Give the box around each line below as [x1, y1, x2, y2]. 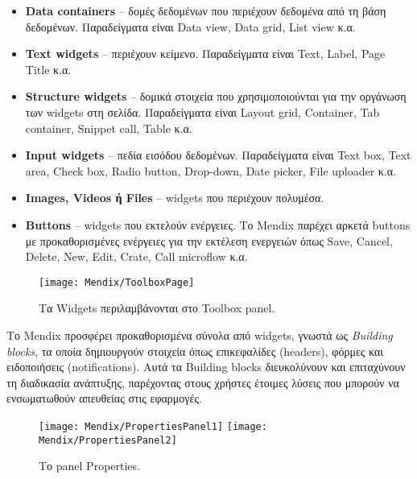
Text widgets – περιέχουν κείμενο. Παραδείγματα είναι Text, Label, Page [25, 45, 386, 62]
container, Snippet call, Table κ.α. [25, 119, 192, 136]
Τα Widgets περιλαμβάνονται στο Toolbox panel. [39, 299, 275, 316]
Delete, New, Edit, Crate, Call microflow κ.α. [25, 248, 248, 265]
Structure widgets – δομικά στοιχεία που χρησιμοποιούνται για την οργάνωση [25, 88, 407, 105]
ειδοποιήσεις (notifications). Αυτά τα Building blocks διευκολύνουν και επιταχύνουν [6, 358, 406, 375]
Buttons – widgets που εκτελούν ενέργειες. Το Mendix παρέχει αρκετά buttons [25, 216, 411, 233]
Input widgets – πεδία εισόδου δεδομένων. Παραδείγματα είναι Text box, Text [25, 147, 411, 163]
